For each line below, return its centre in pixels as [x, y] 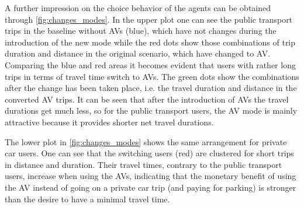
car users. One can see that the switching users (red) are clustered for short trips [149, 153]
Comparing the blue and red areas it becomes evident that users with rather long [150, 64]
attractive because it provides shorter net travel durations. [109, 122]
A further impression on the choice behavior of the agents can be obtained [138, 8]
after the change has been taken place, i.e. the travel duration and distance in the [151, 88]
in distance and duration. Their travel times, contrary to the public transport [144, 164]
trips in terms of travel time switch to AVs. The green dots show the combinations [152, 76]
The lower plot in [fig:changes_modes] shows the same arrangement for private [146, 141]
